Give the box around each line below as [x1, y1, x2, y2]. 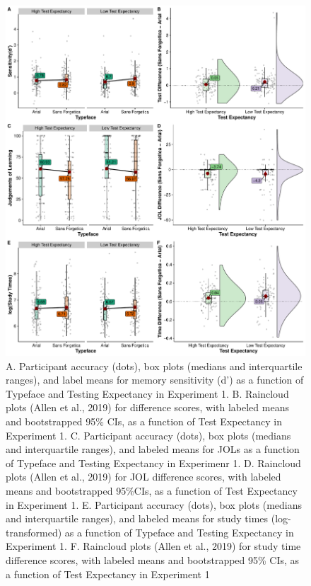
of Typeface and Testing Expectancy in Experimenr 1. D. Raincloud [6, 455, 301, 470]
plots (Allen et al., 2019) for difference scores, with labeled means [6, 400, 289, 415]
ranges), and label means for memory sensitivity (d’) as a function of [6, 372, 304, 387]
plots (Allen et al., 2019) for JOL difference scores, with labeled [6, 469, 281, 484]
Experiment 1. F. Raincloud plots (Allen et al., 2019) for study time [6, 539, 301, 553]
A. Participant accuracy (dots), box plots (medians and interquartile [6, 358, 303, 373]
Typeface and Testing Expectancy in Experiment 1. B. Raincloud [6, 386, 289, 401]
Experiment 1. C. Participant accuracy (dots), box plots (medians [6, 427, 291, 442]
